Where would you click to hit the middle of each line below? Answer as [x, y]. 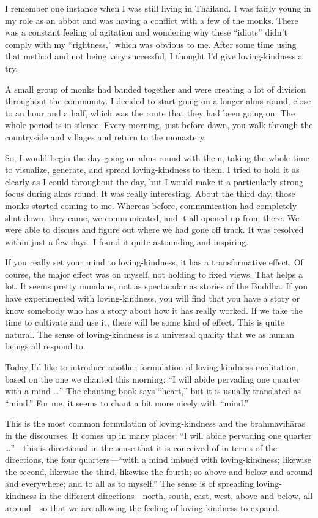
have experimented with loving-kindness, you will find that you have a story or [153, 298]
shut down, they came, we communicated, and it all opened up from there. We [152, 217]
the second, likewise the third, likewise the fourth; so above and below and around [159, 471]
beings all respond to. [45, 346]
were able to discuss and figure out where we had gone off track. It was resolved [154, 230]
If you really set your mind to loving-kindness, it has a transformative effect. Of [154, 262]
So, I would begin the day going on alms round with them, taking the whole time [157, 157]
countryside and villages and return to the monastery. [106, 136]
